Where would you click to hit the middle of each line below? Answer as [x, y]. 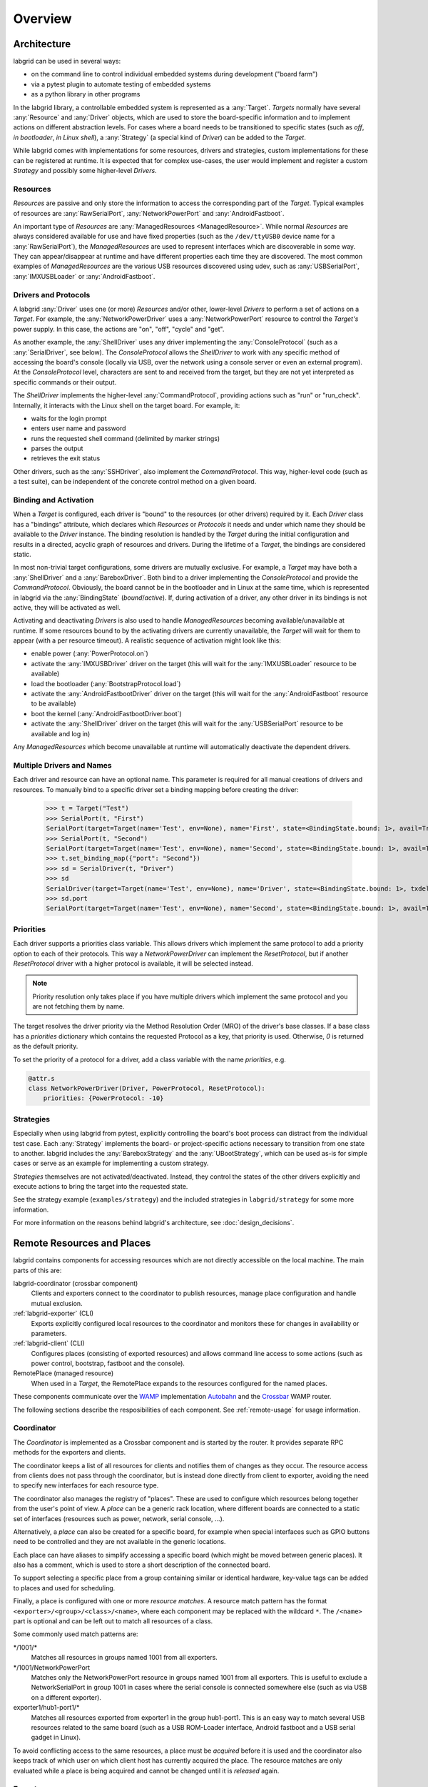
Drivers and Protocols [52, 294]
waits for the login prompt [69, 418]
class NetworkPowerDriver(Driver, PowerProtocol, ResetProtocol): [147, 1089]
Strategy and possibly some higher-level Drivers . [85, 170]
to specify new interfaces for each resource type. [86, 1485]
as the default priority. [46, 1046]
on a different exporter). [66, 1697]
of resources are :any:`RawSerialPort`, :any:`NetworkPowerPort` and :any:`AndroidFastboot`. [149, 213]
